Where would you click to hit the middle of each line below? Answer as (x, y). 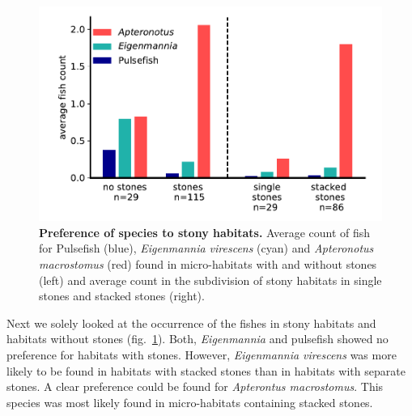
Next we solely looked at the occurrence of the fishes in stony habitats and (191, 323)
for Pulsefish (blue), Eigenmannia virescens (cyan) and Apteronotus (206, 248)
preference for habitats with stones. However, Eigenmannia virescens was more (202, 354)
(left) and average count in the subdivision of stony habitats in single (210, 280)
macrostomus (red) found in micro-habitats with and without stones (208, 263)
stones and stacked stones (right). (122, 296)
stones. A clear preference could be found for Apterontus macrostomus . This (195, 386)
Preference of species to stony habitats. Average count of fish (205, 232)
